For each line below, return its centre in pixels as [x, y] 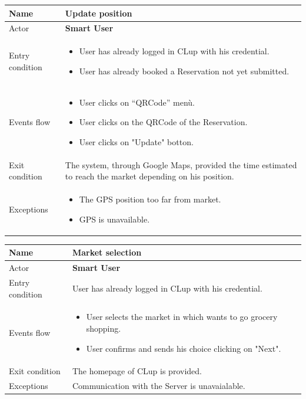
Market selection [107, 252]
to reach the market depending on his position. [149, 176]
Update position [99, 13]
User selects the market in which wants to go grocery [182, 317]
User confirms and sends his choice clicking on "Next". [184, 348]
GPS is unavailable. [114, 219]
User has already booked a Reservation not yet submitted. [184, 71]
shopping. [104, 328]
